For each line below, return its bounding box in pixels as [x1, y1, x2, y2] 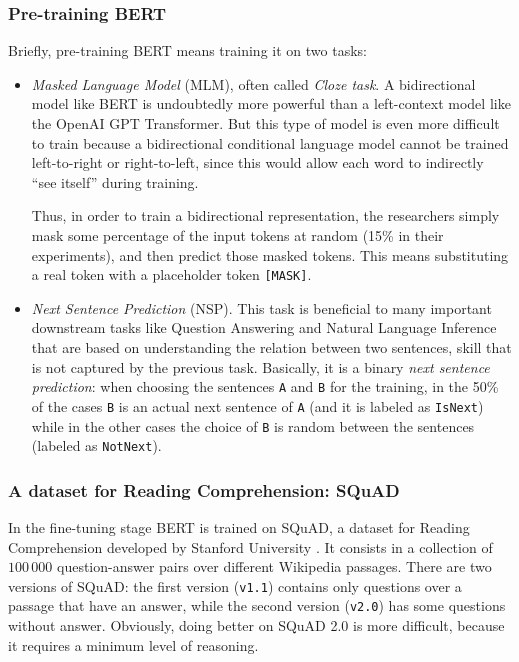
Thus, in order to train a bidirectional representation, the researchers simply [31, 205, 500, 226]
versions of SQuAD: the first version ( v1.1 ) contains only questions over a [8, 575, 462, 596]
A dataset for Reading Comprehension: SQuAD [8, 477, 400, 502]
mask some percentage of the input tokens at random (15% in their [31, 224, 444, 245]
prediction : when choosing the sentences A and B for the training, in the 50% [31, 376, 499, 397]
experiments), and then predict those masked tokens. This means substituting [31, 244, 509, 265]
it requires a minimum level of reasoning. [8, 634, 259, 655]
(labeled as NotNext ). [31, 435, 162, 456]
